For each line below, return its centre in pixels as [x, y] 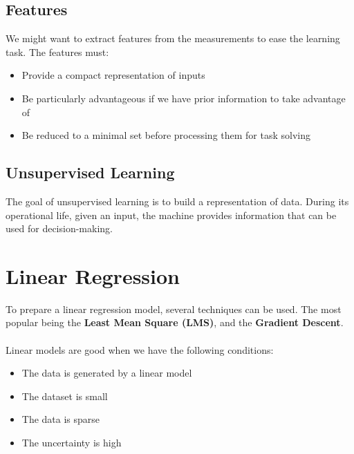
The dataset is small [65, 396]
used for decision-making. [59, 228]
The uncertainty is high [72, 443]
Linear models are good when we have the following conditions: [140, 349]
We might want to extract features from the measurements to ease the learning [173, 38]
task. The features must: [57, 51]
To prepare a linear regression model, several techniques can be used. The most [174, 309]
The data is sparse [61, 419]
